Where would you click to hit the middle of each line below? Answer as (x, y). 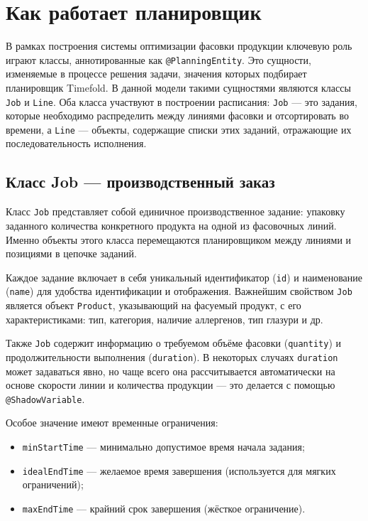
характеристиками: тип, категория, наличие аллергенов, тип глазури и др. (165, 319)
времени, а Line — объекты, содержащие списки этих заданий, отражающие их (179, 129)
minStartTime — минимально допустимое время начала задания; (163, 447)
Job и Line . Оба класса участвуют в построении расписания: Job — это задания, (182, 101)
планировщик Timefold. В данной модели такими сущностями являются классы (178, 87)
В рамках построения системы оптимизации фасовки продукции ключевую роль (179, 46)
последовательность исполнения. (76, 143)
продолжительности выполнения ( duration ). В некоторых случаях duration (172, 356)
